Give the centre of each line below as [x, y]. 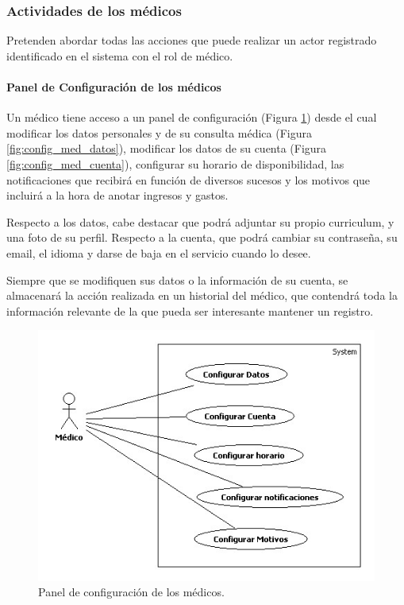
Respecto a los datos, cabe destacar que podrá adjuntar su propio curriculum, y [200, 221]
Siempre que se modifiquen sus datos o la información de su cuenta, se [177, 279]
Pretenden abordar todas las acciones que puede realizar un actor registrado [192, 40]
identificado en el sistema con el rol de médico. [120, 55]
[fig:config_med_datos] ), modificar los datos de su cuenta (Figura [167, 148]
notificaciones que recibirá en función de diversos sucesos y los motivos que [189, 179]
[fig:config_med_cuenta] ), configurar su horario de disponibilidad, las [175, 163]
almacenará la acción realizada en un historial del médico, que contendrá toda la [202, 295]
